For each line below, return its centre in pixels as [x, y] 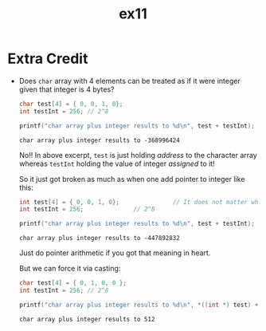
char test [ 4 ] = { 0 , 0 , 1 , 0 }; [71, 104]
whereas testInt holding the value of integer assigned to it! [117, 164]
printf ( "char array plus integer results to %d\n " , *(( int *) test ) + [139, 305]
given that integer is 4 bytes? [66, 89]
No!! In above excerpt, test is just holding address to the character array [138, 155]
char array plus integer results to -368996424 [99, 140]
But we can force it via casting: [70, 269]
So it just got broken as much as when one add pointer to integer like [132, 179]
